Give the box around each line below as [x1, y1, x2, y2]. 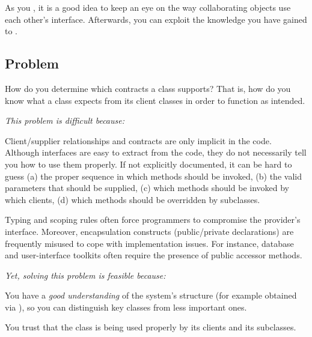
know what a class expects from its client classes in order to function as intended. [5, 94, 305, 106]
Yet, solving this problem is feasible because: [5, 269, 166, 281]
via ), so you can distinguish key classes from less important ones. [5, 300, 247, 313]
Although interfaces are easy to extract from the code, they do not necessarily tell [5, 146, 307, 159]
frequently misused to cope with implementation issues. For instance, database [5, 237, 294, 249]
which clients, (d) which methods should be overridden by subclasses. [5, 193, 260, 205]
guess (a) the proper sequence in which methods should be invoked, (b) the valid [5, 169, 302, 182]
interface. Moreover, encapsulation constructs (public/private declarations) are [5, 225, 294, 237]
